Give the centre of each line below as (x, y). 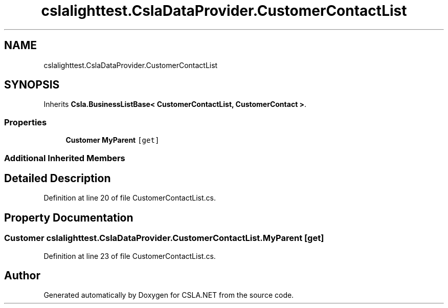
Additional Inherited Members (65, 158)
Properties (26, 122)
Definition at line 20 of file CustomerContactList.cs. (130, 198)
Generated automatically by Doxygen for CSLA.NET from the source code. (169, 295)
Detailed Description (58, 178)
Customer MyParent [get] (113, 140)
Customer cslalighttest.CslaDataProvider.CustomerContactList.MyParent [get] (164, 238)
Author (22, 276)
